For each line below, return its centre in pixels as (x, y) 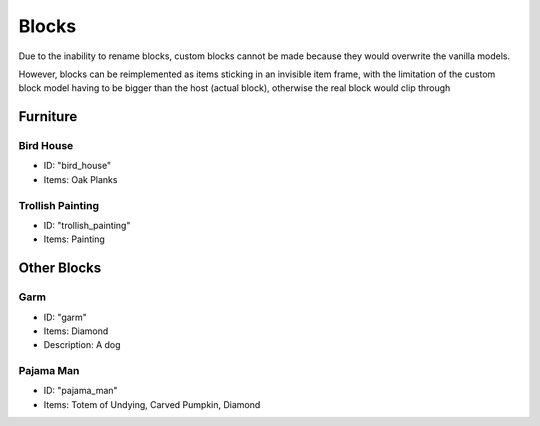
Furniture (48, 116)
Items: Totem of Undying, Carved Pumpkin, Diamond (152, 404)
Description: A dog (82, 345)
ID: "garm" (65, 317)
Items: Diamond (76, 331)
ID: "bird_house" (77, 166)
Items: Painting (74, 239)
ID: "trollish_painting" (87, 226)
